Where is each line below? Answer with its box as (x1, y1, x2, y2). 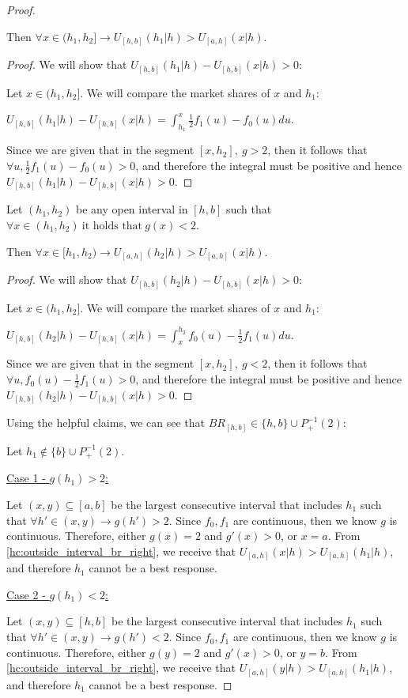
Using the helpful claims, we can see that (6, 414, 206, 431)
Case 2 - (6, 586, 46, 602)
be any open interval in (75, 201, 188, 217)
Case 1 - (6, 470, 46, 486)
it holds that (81, 220, 143, 232)
